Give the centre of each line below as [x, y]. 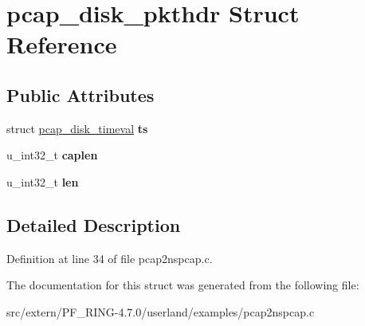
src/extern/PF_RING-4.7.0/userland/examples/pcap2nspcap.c [161, 311]
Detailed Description [94, 224]
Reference [62, 44]
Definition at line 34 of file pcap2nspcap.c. [110, 258]
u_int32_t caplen [52, 155]
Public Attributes [80, 94]
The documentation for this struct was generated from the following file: [183, 285]
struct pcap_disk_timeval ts [77, 128]
